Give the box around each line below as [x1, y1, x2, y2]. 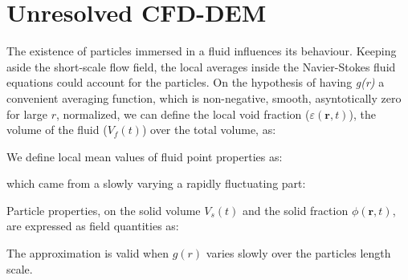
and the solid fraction [243, 201, 349, 218]
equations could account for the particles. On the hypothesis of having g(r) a [6, 74, 385, 91]
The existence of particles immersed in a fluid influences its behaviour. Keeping [6, 43, 397, 59]
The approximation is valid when [6, 245, 169, 262]
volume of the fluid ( [6, 121, 108, 138]
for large [6, 105, 48, 122]
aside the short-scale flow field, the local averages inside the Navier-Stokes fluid [6, 58, 396, 75]
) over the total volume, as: [141, 121, 276, 138]
